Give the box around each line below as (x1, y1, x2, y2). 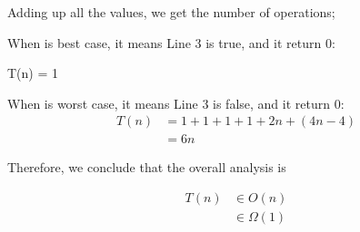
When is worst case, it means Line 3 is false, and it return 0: (7, 93, 345, 112)
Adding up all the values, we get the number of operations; (7, 3, 335, 21)
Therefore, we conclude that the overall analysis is (7, 158, 286, 177)
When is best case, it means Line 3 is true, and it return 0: (7, 33, 335, 52)
